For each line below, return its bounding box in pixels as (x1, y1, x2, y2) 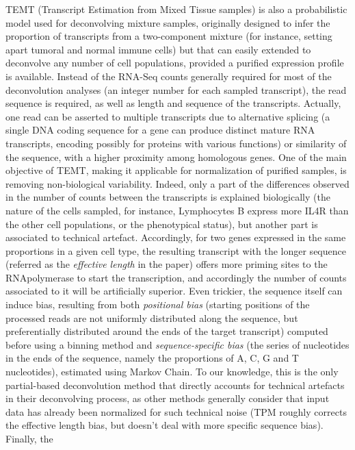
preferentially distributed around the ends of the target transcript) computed (5, 324, 328, 338)
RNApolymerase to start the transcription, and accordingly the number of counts (5, 270, 347, 284)
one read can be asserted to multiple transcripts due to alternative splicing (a (5, 109, 330, 123)
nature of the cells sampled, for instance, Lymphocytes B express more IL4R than (5, 203, 349, 217)
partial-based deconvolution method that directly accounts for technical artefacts (5, 377, 345, 392)
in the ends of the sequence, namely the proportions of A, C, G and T (5, 351, 299, 365)
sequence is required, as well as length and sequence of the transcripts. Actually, (5, 96, 341, 110)
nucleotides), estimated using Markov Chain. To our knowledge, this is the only (5, 364, 339, 379)
